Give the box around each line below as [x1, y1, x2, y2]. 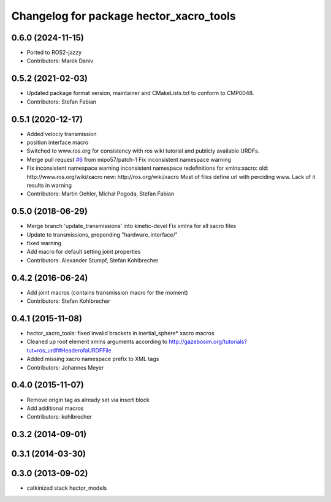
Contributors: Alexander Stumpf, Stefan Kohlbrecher [26, 256, 159, 264]
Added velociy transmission [26, 130, 97, 137]
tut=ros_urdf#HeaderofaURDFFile [26, 346, 112, 354]
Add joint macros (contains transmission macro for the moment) [26, 289, 188, 296]
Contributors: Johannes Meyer [26, 363, 104, 371]
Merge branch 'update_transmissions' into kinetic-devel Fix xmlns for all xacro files [26, 222, 236, 230]
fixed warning [26, 240, 61, 247]
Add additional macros [26, 405, 84, 412]
